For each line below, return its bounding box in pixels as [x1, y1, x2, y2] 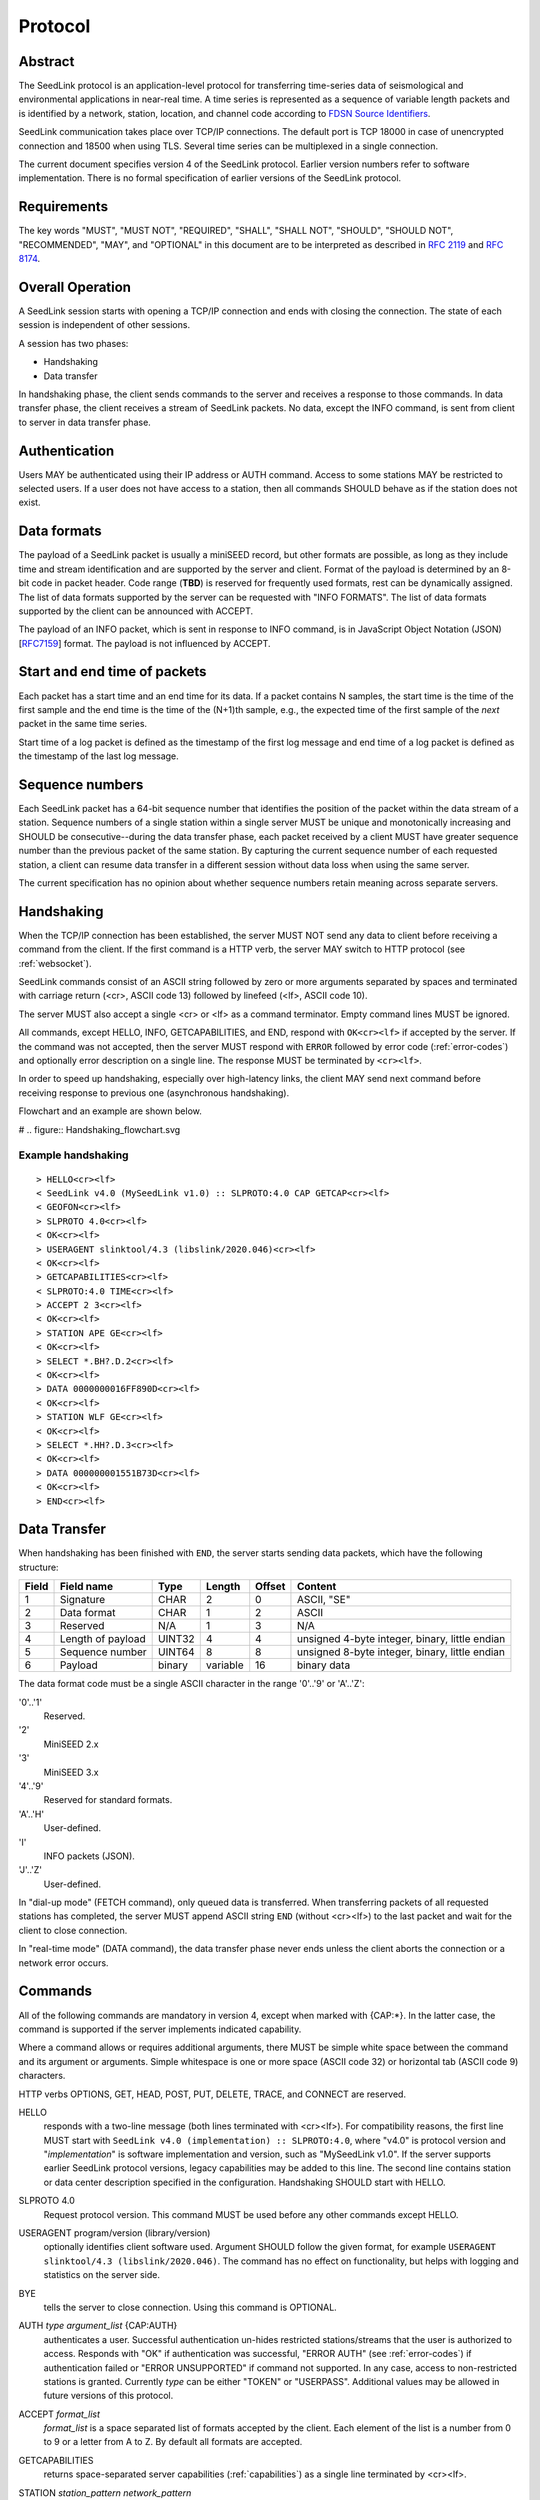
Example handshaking [18, 1148, 129, 1162]
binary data [296, 1658, 351, 1672]
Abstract [18, 53, 75, 70]
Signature [59, 1593, 106, 1607]
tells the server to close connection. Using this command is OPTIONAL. [43, 2301, 337, 2313]
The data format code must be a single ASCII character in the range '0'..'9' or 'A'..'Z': [18, 1678, 365, 1690]
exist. [18, 496, 41, 509]
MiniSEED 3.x [43, 1766, 99, 1778]
